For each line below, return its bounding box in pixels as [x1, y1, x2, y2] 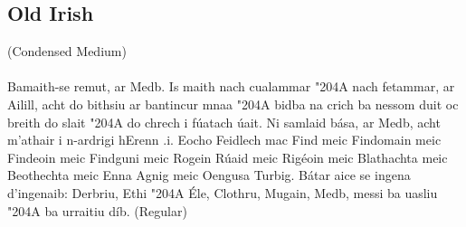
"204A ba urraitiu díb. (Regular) [7, 201, 187, 220]
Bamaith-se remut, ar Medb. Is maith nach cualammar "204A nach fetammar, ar [7, 77, 455, 96]
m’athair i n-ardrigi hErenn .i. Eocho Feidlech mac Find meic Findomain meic [7, 130, 442, 149]
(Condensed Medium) [7, 42, 127, 61]
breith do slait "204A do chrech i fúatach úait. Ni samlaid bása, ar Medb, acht [7, 112, 441, 131]
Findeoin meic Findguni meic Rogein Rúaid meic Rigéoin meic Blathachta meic [7, 147, 448, 166]
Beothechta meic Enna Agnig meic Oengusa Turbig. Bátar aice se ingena [7, 166, 411, 184]
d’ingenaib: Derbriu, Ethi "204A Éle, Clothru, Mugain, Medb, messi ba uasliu [7, 183, 438, 202]
